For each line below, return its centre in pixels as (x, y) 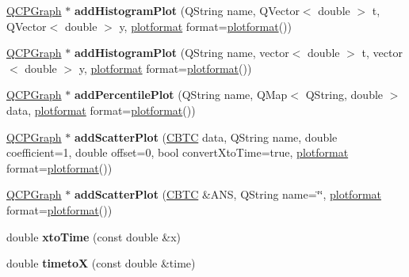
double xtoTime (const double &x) (94, 236)
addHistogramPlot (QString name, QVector (187, 10)
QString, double (344, 95)
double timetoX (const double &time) (101, 263)
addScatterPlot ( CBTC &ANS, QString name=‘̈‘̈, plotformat (227, 194)
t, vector (382, 53)
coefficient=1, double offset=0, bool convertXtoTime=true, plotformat (178, 152)
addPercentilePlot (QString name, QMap (181, 95)
